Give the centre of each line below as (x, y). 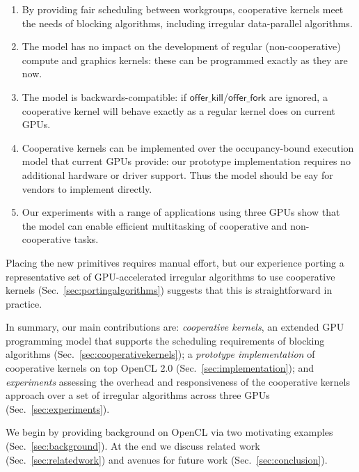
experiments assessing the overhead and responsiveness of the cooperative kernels (178, 381)
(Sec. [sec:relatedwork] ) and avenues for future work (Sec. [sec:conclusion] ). (167, 459)
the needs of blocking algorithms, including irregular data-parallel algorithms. (187, 23)
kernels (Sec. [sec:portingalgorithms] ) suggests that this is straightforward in (169, 290)
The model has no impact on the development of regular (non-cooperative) (181, 46)
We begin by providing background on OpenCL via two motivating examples (169, 432)
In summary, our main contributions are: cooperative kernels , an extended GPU (175, 327)
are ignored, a (298, 96)
